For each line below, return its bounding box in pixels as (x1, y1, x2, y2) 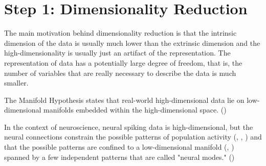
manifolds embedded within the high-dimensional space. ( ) (43, 104, 227, 115)
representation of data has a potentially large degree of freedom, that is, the (4, 57, 242, 68)
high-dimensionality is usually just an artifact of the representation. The (4, 47, 231, 58)
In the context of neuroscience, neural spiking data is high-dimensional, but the (4, 121, 253, 132)
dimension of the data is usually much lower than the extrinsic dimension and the (4, 37, 260, 48)
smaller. (4, 77, 29, 88)
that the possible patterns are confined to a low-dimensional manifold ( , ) (4, 142, 234, 152)
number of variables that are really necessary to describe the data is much (4, 67, 236, 78)
